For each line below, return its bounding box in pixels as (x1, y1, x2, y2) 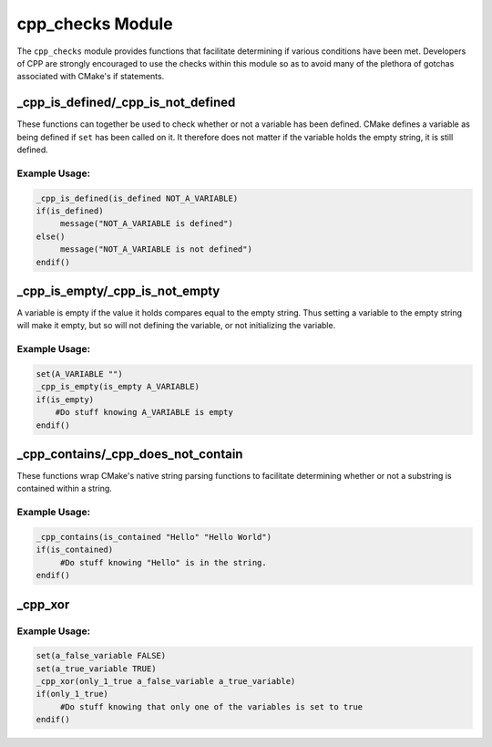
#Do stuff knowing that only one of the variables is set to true (59, 701, 364, 711)
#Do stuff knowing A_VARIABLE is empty (55, 407, 234, 418)
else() (36, 231, 66, 242)
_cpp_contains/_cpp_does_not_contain (16, 446, 243, 462)
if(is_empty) (36, 394, 95, 405)
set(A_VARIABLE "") (36, 368, 123, 379)
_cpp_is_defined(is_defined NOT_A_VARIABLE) (36, 192, 239, 203)
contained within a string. (16, 483, 113, 494)
